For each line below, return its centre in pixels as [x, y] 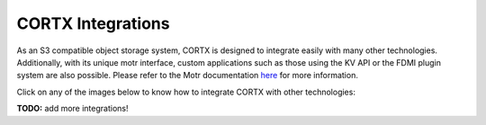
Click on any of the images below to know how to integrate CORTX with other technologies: [186, 92]
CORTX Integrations [93, 23]
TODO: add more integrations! [72, 109]
